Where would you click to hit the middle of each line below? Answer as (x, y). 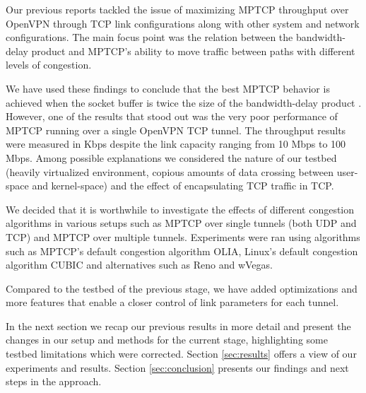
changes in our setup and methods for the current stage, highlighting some (167, 340)
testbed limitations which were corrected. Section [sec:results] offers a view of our (181, 354)
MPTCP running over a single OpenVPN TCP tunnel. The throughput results (176, 130)
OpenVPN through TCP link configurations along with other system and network (183, 23)
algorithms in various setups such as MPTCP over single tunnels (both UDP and (181, 223)
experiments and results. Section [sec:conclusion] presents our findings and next (177, 367)
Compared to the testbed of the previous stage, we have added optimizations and (182, 288)
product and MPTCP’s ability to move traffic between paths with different (193, 51)
